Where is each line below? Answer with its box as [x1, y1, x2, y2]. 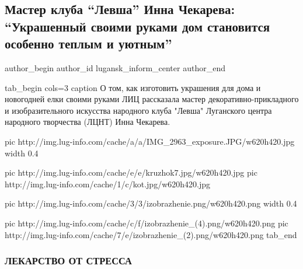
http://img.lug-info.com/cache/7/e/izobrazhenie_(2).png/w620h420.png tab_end [5, 228, 297, 240]
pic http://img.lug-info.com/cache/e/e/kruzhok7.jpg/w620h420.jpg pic [5, 166, 257, 179]
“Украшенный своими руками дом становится [5, 17, 270, 35]
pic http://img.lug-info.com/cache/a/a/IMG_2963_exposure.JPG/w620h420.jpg [5, 135, 295, 147]
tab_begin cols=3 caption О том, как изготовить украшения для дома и [5, 81, 261, 93]
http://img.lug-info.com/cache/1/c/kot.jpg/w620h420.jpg [5, 177, 210, 190]
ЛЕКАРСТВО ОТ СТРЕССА [5, 253, 132, 268]
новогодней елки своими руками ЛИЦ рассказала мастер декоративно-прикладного [5, 93, 299, 105]
